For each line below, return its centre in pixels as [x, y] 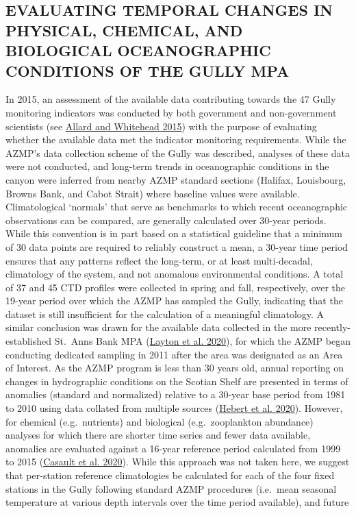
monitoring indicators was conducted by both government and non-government [171, 112]
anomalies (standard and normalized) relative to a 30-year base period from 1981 [176, 394]
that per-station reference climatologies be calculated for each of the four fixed [170, 475]
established [29, 341]
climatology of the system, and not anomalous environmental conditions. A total [175, 274]
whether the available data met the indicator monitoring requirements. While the [176, 139]
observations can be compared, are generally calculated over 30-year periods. [166, 220]
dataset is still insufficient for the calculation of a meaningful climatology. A [165, 314]
